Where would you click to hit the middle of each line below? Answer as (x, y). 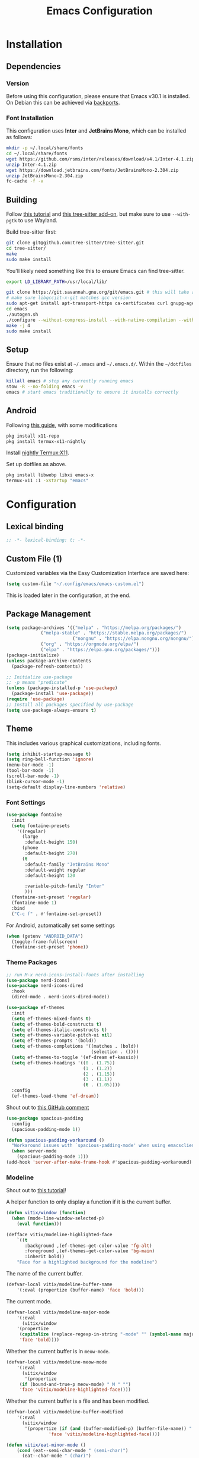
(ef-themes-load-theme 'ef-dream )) (55, 1096)
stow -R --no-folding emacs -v (45, 387)
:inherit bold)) (45, 1257)
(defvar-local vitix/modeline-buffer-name (59, 1285)
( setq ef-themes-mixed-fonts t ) (52, 1019)
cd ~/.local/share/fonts (37, 154)
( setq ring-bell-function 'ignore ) (50, 759)
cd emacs (17, 309)
